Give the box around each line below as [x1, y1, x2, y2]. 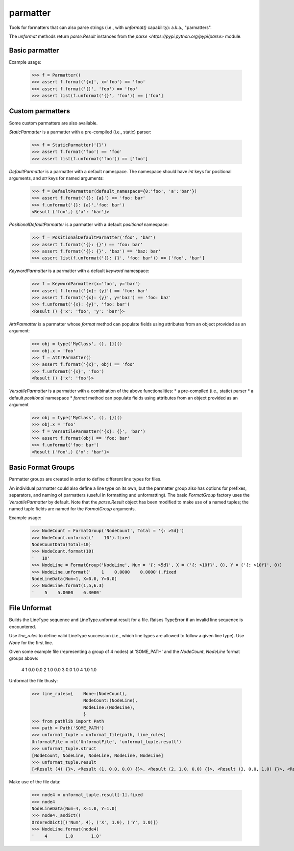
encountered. [9, 624, 36, 629]
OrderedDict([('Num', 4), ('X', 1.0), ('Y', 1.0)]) [31, 819, 159, 825]
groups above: [9, 655, 39, 661]
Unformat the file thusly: [9, 678, 58, 684]
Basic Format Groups [9, 463, 74, 472]
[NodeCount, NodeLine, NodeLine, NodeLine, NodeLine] [31, 752, 164, 758]
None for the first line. [9, 640, 53, 646]
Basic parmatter [9, 46, 59, 54]
